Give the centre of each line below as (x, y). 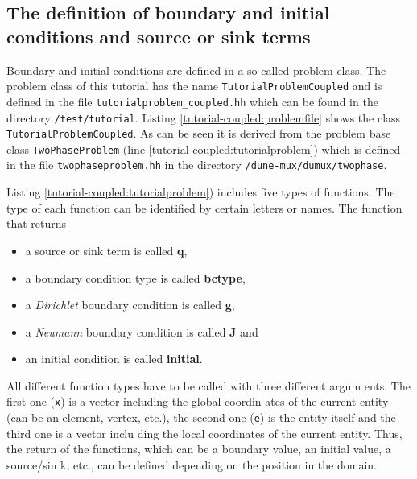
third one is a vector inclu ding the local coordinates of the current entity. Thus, (204, 433)
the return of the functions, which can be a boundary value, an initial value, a (199, 449)
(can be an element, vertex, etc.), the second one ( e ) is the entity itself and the (201, 417)
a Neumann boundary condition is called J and (142, 331)
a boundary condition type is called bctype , (135, 277)
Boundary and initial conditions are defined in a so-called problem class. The (196, 70)
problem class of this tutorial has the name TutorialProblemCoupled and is (194, 86)
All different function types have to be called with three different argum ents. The (208, 385)
